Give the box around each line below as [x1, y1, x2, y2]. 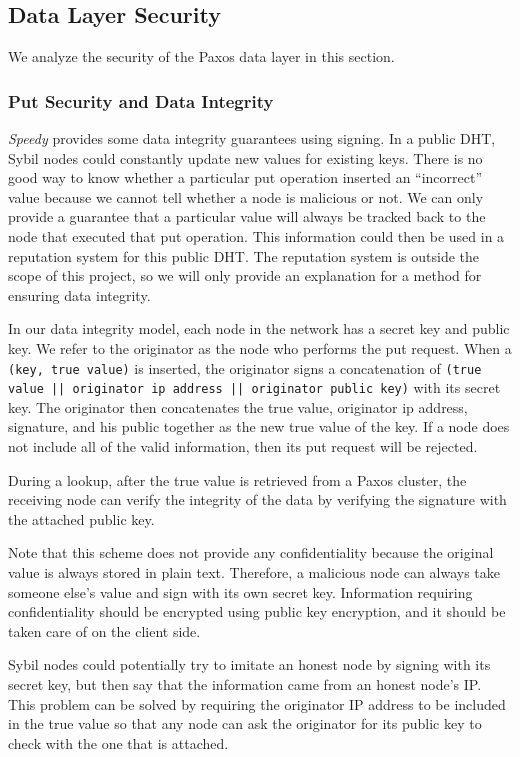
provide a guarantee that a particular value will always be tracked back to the [8, 206, 486, 227]
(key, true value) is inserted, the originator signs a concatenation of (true [8, 357, 482, 378]
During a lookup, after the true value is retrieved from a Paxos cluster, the [8, 469, 467, 490]
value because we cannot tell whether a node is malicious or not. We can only [8, 186, 484, 207]
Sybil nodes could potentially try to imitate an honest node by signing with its [8, 654, 491, 675]
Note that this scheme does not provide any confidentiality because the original [8, 542, 494, 563]
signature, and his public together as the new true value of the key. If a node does [8, 416, 510, 437]
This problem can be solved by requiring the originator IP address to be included [8, 693, 506, 714]
